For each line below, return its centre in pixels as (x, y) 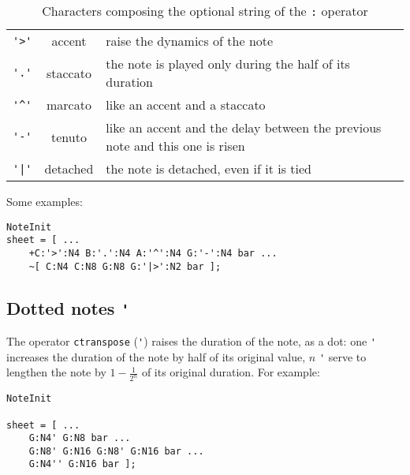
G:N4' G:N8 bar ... (80, 438)
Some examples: (45, 201)
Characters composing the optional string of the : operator (205, 11)
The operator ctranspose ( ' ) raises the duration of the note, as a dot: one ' (191, 341)
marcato (69, 105)
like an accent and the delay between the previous (244, 127)
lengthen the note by (56, 372)
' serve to (343, 356)
